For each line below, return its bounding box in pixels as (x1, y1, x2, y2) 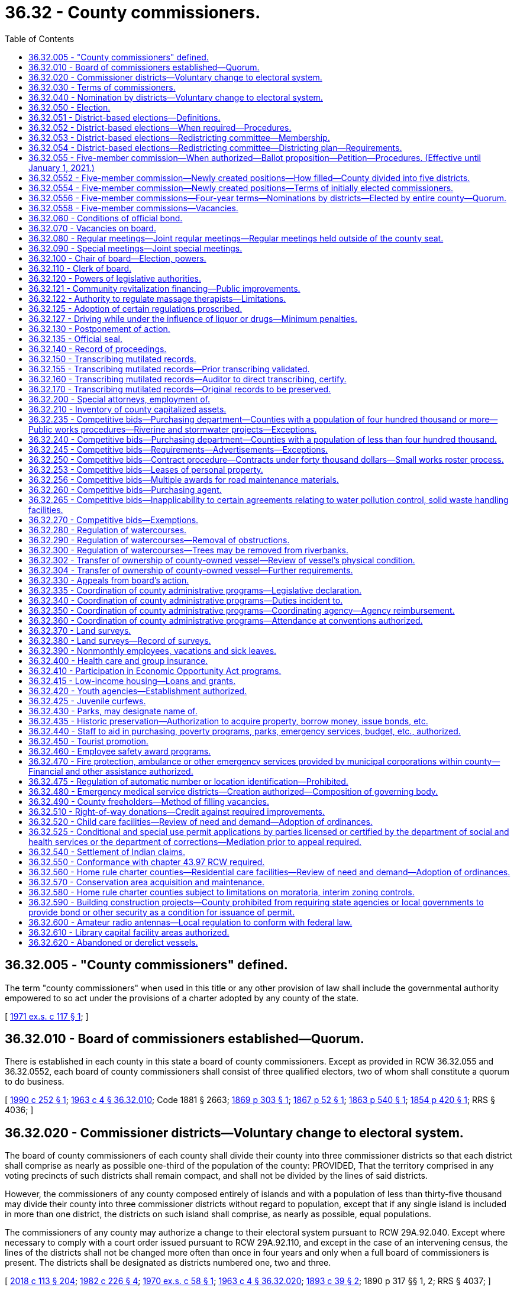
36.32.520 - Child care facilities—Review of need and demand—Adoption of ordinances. (28, 816, 373, 827)
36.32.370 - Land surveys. (28, 625, 131, 636)
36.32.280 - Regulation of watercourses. (28, 524, 187, 535)
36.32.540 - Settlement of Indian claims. (28, 846, 186, 857)
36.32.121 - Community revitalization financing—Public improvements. (28, 283, 300, 294)
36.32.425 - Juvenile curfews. (28, 695, 146, 706)
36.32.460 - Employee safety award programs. (28, 746, 211, 756)
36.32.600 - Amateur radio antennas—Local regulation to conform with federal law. (28, 917, 353, 927)
